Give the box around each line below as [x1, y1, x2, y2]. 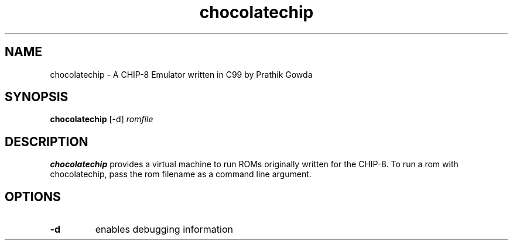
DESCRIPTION [5, 134, 88, 149]
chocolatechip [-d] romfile [50, 114, 153, 125]
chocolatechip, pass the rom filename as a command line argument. [50, 169, 312, 180]
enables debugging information [95, 223, 233, 236]
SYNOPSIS [5, 89, 69, 105]
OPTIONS [5, 189, 61, 204]
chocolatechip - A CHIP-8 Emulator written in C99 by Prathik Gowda [50, 69, 313, 80]
